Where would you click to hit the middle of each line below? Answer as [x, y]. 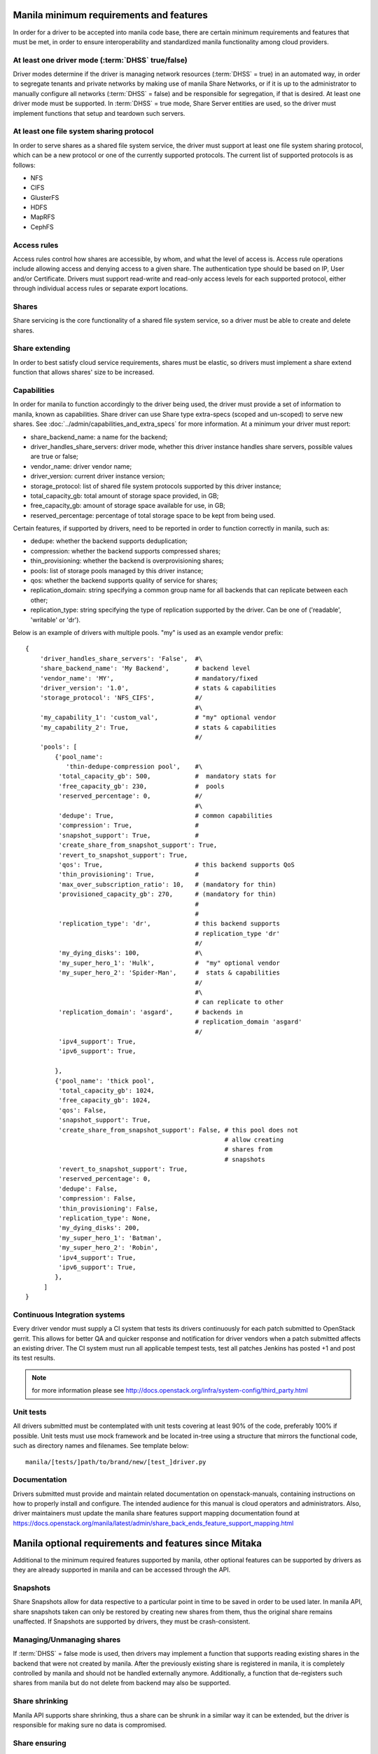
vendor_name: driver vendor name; [81, 466]
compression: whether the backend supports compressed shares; [125, 551]
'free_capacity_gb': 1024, [105, 1100]
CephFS [42, 227]
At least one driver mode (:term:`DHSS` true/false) [100, 60]
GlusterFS [45, 197]
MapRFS [43, 217]
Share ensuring [40, 1743]
